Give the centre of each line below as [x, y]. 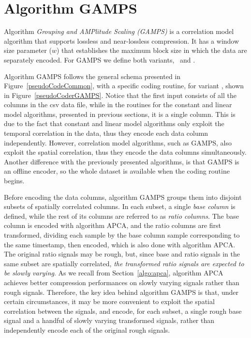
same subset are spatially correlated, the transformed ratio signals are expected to [124, 263]
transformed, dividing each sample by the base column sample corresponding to [122, 235]
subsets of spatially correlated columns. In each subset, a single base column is [120, 206]
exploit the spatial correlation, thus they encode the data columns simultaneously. [125, 152]
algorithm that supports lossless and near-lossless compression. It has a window [122, 40]
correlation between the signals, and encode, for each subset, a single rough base [123, 311]
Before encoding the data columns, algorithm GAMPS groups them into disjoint [123, 197]
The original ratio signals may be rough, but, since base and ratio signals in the [122, 254]
